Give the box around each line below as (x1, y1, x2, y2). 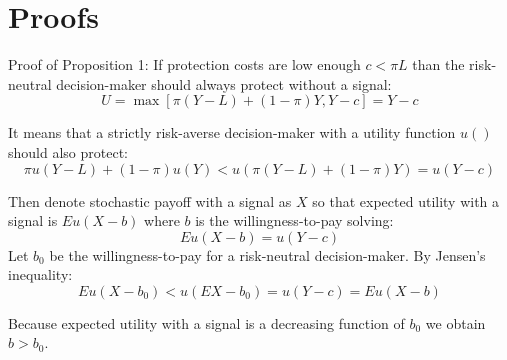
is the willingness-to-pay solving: (195, 210, 394, 231)
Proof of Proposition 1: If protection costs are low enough (8, 54, 361, 75)
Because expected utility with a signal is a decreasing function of (8, 312, 405, 333)
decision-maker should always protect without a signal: (56, 73, 392, 94)
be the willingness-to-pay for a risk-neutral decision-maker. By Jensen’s (49, 244, 486, 265)
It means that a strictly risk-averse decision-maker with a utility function (8, 122, 456, 143)
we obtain (425, 312, 486, 333)
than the (412, 54, 465, 75)
